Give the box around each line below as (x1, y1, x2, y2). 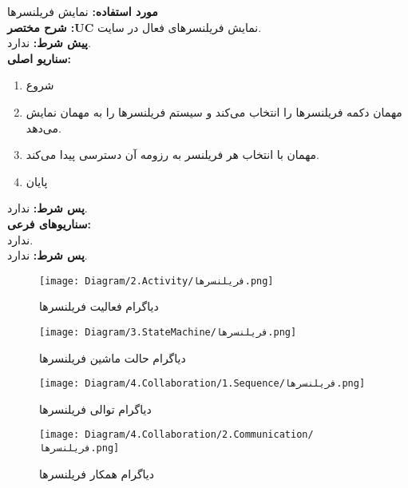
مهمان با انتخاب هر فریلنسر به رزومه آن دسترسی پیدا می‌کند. (26, 146, 320, 163)
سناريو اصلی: (7, 50, 72, 66)
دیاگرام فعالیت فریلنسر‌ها (39, 298, 159, 315)
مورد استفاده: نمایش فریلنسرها (7, 3, 158, 19)
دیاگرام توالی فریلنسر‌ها (39, 400, 152, 417)
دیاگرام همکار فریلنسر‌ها (39, 465, 154, 482)
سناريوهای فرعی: (7, 215, 91, 232)
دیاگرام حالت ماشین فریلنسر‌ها (39, 349, 186, 366)
